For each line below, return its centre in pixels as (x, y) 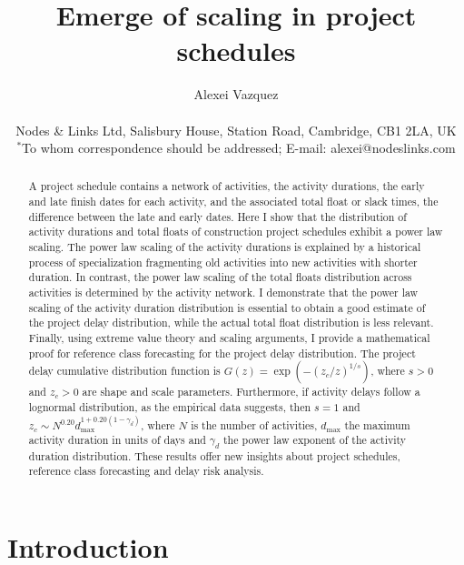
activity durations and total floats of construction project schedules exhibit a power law (236, 232)
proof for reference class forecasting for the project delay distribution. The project (222, 353)
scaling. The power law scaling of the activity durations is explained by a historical (225, 247)
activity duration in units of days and (117, 440)
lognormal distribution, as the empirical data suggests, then (170, 407)
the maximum (377, 424)
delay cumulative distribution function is (124, 371)
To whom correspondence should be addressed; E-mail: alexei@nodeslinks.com (239, 148)
